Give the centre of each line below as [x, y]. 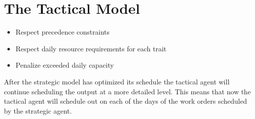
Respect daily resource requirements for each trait [91, 48]
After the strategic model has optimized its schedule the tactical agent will [117, 81]
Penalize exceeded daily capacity [65, 65]
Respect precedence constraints [63, 32]
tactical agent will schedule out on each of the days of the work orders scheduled [126, 101]
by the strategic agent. [38, 110]
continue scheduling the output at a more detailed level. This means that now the [127, 91]
